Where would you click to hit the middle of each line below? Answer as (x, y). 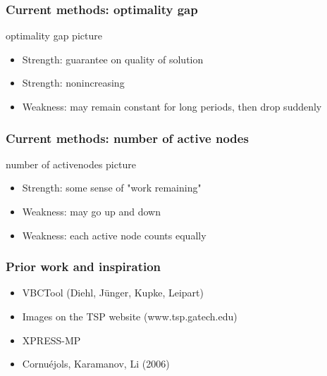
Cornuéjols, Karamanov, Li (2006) (96, 364)
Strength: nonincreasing (73, 83)
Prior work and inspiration (84, 267)
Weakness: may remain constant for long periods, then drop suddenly (172, 106)
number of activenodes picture (71, 164)
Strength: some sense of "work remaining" (112, 188)
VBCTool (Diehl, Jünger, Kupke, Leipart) (113, 293)
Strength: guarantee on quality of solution (113, 59)
